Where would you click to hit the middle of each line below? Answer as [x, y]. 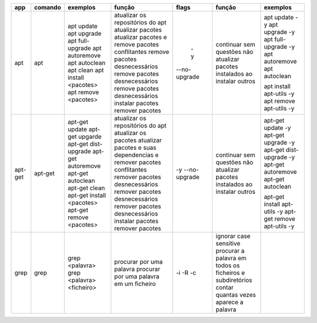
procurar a [230, 251]
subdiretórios [234, 280]
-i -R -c [186, 273]
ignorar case [233, 236]
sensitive [228, 243]
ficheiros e [230, 273]
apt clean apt [86, 70]
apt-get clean [86, 188]
